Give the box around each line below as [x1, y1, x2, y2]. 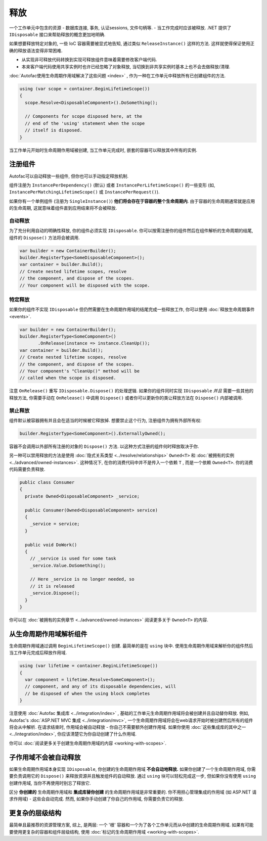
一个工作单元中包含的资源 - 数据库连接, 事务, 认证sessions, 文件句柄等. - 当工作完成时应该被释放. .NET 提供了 [9, 25, 232, 31]
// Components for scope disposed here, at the [25, 114, 142, 119]
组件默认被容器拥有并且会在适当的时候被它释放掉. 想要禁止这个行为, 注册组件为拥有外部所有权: [9, 417, 202, 423]
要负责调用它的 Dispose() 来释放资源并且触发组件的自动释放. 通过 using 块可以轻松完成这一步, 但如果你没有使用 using [9, 773, 256, 779]
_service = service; [30, 521, 80, 527]
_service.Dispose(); [30, 590, 80, 596]
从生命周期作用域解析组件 [9, 630, 88, 638]
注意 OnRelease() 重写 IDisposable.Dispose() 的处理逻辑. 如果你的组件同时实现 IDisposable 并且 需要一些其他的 [9, 388, 254, 394]
